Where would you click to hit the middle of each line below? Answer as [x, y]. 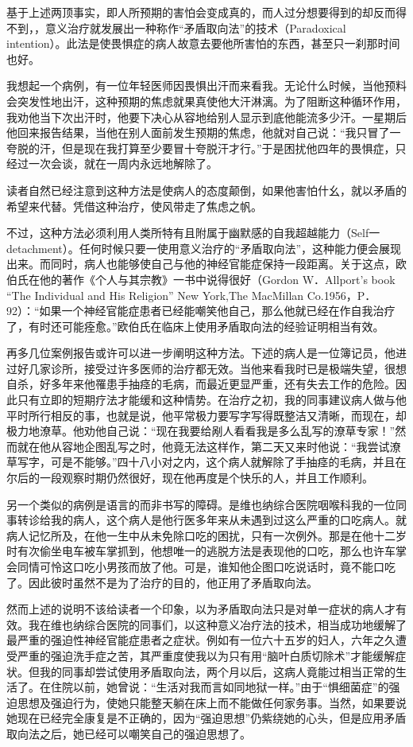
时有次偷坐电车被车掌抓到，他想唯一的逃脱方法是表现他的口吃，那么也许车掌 [206, 551]
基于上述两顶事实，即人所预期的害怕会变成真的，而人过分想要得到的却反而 [201, 12]
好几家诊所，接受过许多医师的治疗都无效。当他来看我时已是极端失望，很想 [212, 368]
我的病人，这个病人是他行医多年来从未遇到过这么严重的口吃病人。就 [228, 520]
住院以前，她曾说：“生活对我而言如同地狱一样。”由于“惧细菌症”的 [220, 687]
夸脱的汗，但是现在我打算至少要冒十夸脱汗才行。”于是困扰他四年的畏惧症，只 [206, 148]
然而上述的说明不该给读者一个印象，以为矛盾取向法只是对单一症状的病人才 [201, 609]
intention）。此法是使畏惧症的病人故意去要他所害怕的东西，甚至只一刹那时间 [203, 43]
